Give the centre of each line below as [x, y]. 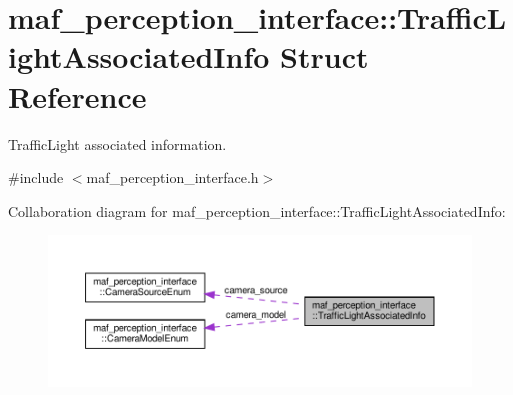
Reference [77, 95]
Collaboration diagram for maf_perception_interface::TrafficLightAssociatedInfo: [257, 210]
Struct [324, 56]
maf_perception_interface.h [172, 177]
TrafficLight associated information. [117, 143]
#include [36, 177]
